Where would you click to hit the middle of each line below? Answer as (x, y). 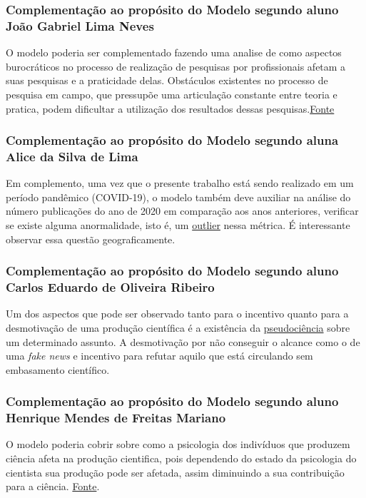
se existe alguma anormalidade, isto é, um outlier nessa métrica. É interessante (178, 225)
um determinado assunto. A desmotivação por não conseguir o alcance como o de (183, 341)
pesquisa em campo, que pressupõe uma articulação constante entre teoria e (172, 94)
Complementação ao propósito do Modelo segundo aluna (172, 140)
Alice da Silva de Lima (72, 156)
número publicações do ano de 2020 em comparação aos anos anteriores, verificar (182, 211)
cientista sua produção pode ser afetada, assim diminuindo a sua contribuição (175, 472)
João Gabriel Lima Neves (80, 25)
